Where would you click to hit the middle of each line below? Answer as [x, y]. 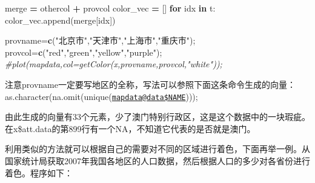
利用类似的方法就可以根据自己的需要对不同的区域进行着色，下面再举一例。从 [157, 149]
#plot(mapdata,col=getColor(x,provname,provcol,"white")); [114, 64]
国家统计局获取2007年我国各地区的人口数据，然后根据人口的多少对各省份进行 [157, 161]
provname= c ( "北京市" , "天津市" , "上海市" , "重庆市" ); [100, 40]
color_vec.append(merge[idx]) [60, 20]
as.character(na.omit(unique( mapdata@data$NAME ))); [101, 96]
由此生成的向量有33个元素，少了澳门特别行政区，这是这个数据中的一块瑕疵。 [157, 117]
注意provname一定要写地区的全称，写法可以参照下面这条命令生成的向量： [150, 84]
